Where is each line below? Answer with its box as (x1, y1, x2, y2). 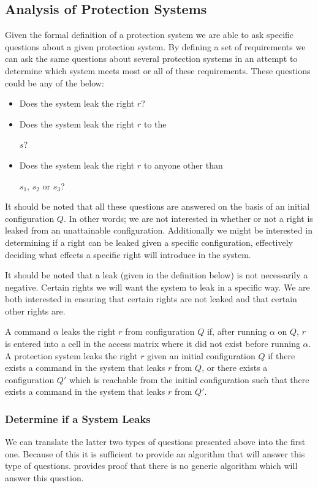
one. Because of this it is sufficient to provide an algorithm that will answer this (5, 447, 305, 460)
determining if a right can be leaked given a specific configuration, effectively (5, 235, 293, 248)
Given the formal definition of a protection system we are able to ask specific (5, 28, 294, 41)
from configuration (125, 325, 195, 338)
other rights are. (5, 304, 66, 317)
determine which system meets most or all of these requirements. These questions (5, 64, 311, 77)
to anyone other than (143, 158, 223, 171)
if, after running (206, 325, 267, 338)
